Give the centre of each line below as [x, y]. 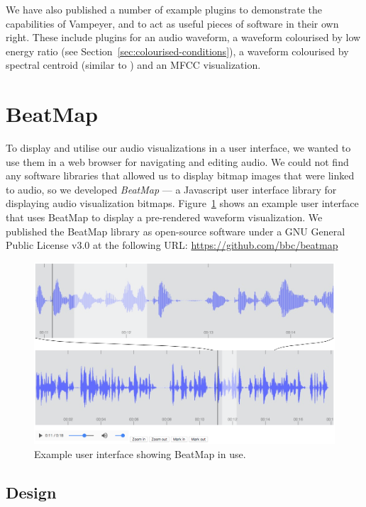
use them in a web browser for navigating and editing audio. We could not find [177, 161]
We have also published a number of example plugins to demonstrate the [164, 9]
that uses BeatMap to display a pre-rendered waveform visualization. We [164, 217]
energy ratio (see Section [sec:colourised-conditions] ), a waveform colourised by [177, 51]
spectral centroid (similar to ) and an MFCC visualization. [133, 65]
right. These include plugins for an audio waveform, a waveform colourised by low [183, 37]
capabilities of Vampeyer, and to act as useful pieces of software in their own [172, 23]
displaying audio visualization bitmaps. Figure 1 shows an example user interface [182, 203]
